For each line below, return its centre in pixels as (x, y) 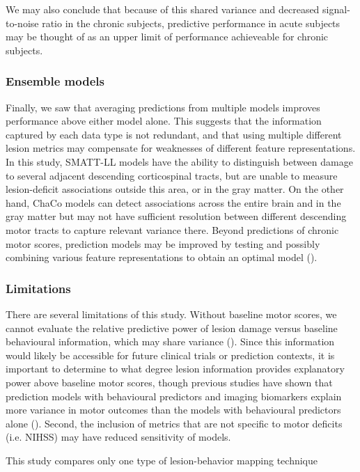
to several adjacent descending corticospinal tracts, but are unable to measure (172, 175)
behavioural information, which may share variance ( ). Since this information (170, 341)
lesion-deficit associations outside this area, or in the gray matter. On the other (175, 189)
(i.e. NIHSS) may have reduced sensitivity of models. (118, 437)
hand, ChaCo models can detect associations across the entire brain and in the (173, 202)
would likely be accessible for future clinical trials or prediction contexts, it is (170, 355)
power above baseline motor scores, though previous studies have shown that (169, 382)
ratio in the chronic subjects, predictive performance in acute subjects (191, 23)
